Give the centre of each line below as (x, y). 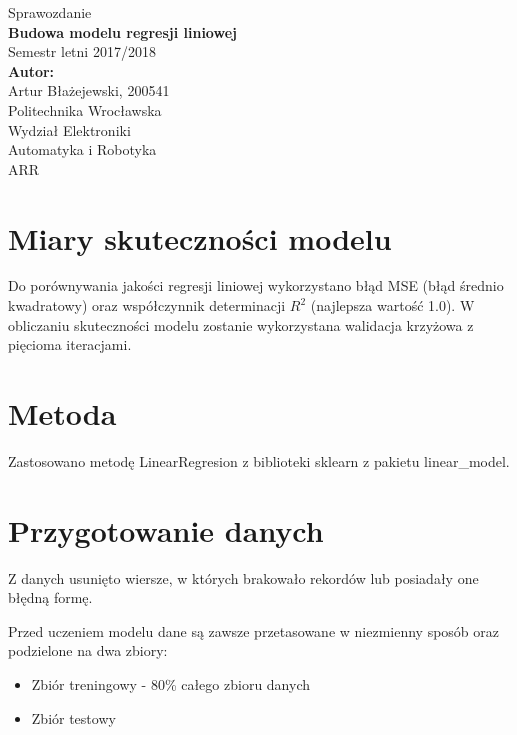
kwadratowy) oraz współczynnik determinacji (147, 305)
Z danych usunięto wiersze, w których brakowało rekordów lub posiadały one (243, 577)
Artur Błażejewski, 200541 (89, 90)
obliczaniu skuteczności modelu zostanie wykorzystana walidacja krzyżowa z (241, 324)
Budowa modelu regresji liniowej (122, 31)
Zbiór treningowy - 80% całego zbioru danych (171, 684)
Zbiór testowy (73, 717)
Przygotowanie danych (166, 529)
